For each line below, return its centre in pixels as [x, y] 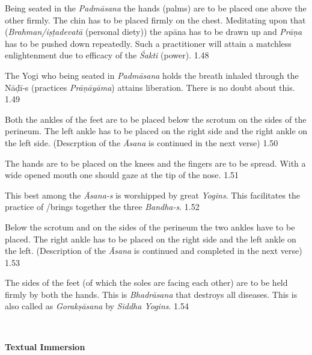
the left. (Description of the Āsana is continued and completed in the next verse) [154, 251]
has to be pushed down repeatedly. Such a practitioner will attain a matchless [148, 43]
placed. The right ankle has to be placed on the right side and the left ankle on [151, 239]
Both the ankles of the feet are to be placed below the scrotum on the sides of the [156, 119]
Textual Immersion [45, 346]
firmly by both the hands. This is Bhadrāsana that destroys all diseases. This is [151, 294]
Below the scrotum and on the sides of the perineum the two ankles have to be [150, 227]
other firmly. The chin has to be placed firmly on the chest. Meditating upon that [155, 20]
